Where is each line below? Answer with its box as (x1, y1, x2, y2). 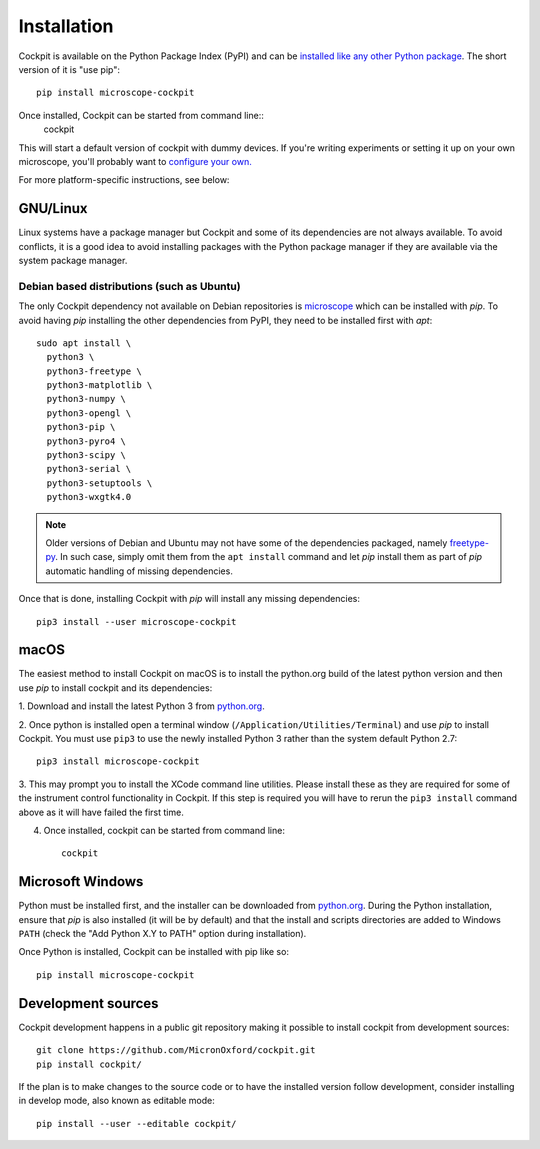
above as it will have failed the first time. (18, 806, 184, 818)
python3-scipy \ (46, 450, 127, 461)
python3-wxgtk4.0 (46, 491, 132, 503)
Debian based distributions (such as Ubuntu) (18, 279, 241, 293)
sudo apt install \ (36, 337, 132, 349)
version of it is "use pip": (18, 63, 120, 75)
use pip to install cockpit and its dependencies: (18, 681, 213, 694)
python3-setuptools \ (46, 477, 153, 489)
